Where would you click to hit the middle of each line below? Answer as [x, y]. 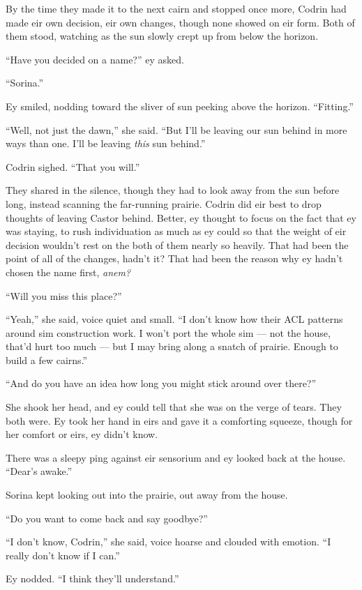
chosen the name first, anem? [68, 272]
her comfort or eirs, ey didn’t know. [82, 434]
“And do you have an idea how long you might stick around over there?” [161, 383]
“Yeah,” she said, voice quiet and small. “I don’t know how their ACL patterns [174, 319]
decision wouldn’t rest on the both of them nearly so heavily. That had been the [177, 244]
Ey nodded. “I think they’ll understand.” [92, 578]
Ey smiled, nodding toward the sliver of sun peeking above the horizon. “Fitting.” [180, 106]
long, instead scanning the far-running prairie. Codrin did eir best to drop [164, 203]
